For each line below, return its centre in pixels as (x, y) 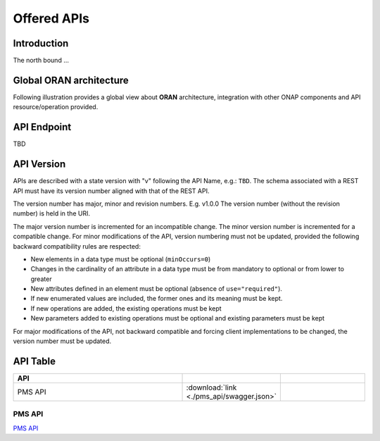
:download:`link (211, 387)
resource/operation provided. (56, 107)
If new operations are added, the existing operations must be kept (126, 308)
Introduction (41, 43)
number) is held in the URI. (52, 213)
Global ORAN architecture (71, 80)
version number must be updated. (62, 341)
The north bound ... (41, 61)
